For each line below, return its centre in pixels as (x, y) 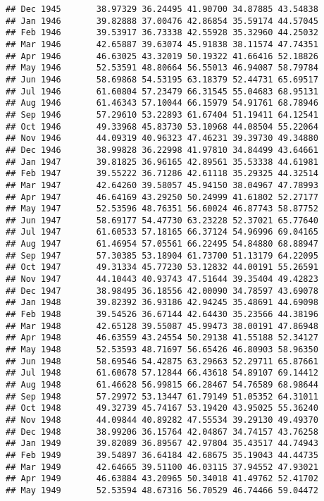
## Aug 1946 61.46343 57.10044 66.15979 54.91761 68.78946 (162, 103)
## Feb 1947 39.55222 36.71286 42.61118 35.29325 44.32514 (162, 174)
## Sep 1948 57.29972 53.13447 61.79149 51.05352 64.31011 (162, 396)
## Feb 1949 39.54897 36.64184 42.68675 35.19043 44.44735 (162, 455)
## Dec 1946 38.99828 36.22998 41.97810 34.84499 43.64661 (162, 150)
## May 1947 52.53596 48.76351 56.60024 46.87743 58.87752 (162, 209)
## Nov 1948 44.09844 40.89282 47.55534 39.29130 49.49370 (162, 420)
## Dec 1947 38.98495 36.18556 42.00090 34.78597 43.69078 (162, 291)
